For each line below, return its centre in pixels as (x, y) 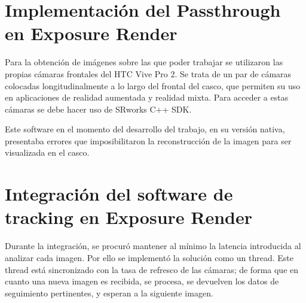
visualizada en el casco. (47, 152)
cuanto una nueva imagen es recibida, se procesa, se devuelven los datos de (142, 281)
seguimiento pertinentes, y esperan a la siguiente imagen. (109, 293)
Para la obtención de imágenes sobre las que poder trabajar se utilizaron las (144, 62)
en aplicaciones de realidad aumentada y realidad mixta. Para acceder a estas (147, 97)
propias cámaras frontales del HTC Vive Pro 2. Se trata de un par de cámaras (148, 73)
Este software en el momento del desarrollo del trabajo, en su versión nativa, (145, 129)
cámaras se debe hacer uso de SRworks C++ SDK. (98, 109)
